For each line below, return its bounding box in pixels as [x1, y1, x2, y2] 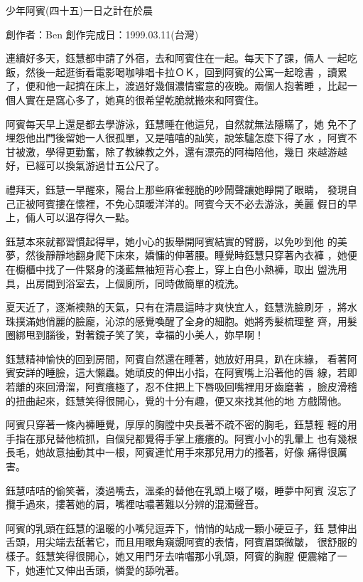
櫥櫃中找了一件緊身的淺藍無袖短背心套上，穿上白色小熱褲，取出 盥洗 [15, 261, 337, 276]
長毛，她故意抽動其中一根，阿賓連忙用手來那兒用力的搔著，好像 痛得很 [6, 445, 337, 460]
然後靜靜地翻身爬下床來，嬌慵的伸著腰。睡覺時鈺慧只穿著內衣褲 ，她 [25, 248, 347, 263]
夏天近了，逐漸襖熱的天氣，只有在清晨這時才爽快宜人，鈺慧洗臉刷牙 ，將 [6, 300, 347, 314]
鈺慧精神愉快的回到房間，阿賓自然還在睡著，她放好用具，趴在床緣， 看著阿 [6, 351, 357, 366]
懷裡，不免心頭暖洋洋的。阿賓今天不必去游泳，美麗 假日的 [75, 196, 347, 211]
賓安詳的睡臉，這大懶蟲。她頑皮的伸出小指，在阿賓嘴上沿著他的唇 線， [6, 365, 337, 380]
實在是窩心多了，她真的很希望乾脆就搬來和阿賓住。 [25, 92, 264, 107]
